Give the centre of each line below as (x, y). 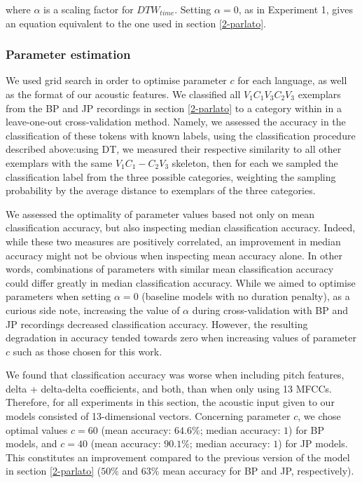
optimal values (37, 429)
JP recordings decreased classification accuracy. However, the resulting (157, 324)
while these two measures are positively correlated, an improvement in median (173, 241)
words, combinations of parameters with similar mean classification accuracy (170, 269)
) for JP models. (313, 443)
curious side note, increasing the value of (93, 309)
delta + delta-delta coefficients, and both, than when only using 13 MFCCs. (169, 388)
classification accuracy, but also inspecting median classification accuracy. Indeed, (181, 227)
